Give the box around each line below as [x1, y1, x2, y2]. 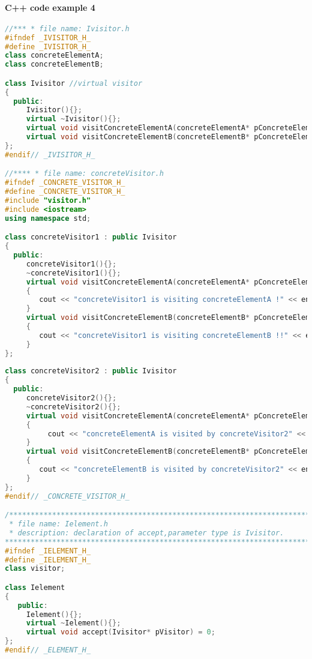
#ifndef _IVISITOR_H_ [5, 33, 91, 42]
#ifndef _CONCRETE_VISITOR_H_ [5, 178, 125, 187]
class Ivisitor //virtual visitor [5, 79, 143, 88]
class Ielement [5, 583, 65, 592]
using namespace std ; [5, 214, 91, 223]
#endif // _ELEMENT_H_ [5, 646, 91, 655]
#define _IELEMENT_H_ [5, 555, 91, 564]
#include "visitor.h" [5, 196, 91, 205]
